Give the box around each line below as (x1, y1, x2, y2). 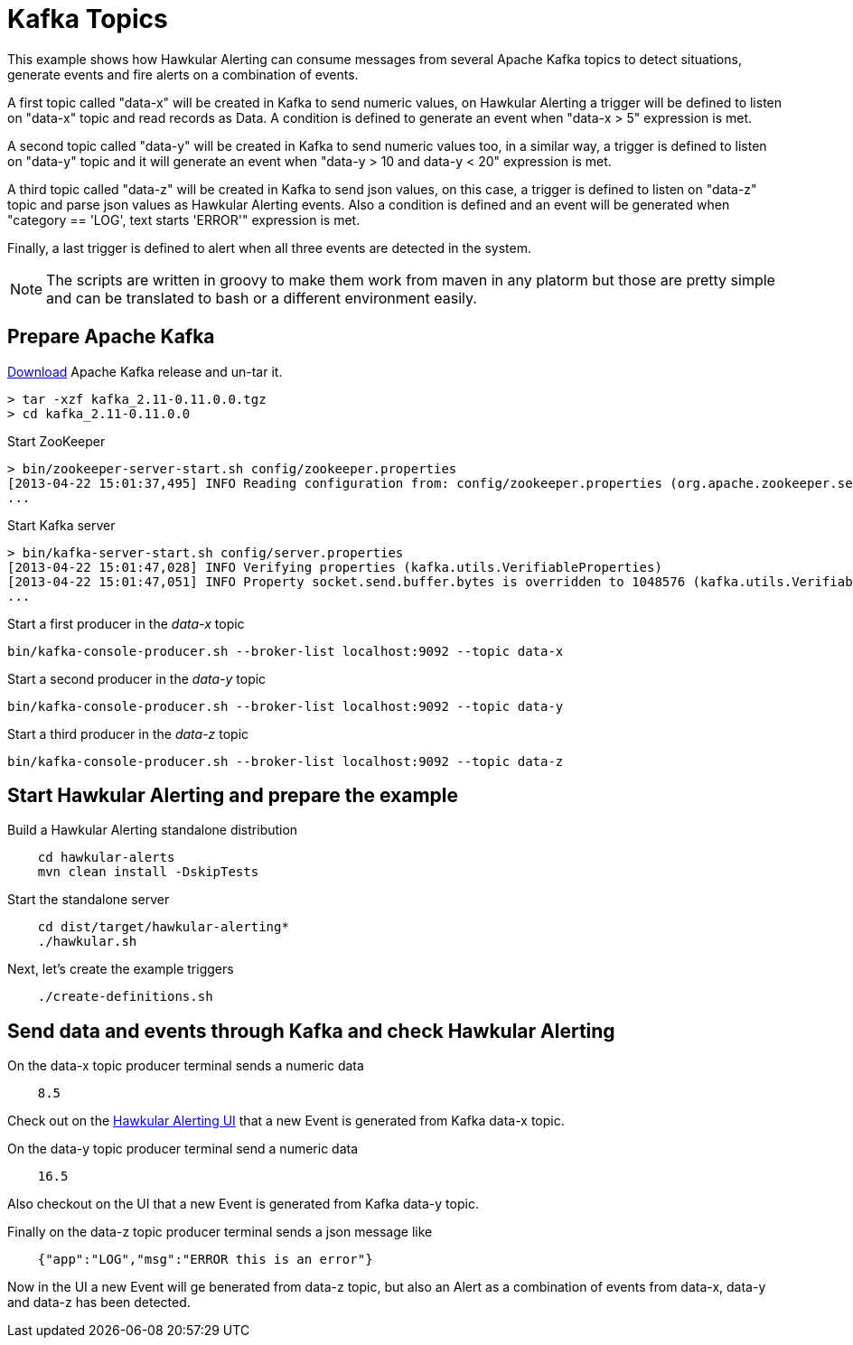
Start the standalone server (7, 892, 170, 908)
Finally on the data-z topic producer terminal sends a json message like (7, 1224, 433, 1240)
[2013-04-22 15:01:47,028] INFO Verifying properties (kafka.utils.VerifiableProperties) (7, 559, 662, 574)
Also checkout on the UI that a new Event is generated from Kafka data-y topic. (7, 1196, 479, 1212)
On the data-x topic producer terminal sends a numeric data (7, 1058, 364, 1074)
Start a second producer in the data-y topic (7, 670, 267, 687)
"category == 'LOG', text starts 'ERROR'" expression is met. (7, 211, 361, 228)
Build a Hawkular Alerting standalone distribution (7, 822, 298, 838)
